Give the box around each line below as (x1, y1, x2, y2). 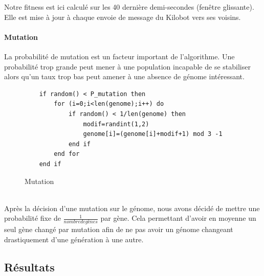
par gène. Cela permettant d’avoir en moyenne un (100, 213, 256, 223)
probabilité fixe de (4, 213, 61, 223)
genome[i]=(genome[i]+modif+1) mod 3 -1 (83, 130, 223, 138)
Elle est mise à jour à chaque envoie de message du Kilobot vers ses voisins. (4, 11, 241, 22)
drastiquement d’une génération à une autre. (4, 234, 144, 244)
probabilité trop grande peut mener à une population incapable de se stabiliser (4, 61, 251, 72)
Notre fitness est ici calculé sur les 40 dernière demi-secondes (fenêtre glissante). (4, 2, 254, 12)
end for (54, 150, 80, 158)
